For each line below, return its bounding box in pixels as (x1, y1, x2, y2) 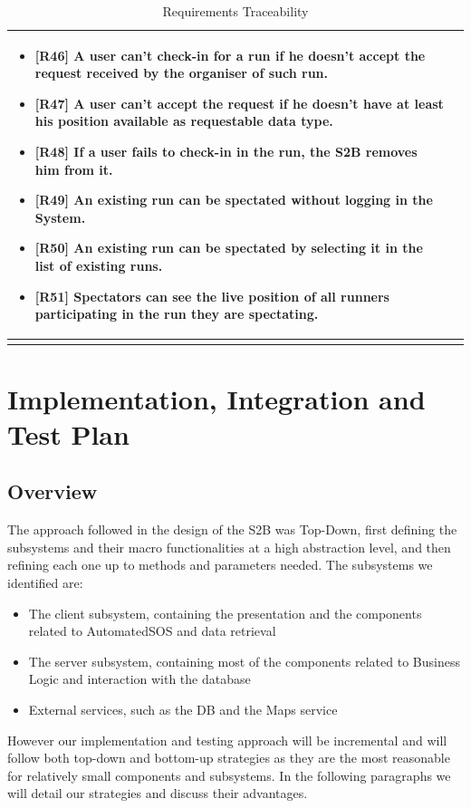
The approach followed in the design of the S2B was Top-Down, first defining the (7, 520, 457, 539)
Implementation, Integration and (7, 380, 426, 417)
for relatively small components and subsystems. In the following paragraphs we (7, 765, 451, 784)
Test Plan (7, 415, 130, 452)
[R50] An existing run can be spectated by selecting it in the (34, 238, 423, 257)
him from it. (34, 159, 113, 178)
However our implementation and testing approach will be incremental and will (7, 730, 447, 749)
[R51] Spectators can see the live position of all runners (34, 286, 389, 305)
